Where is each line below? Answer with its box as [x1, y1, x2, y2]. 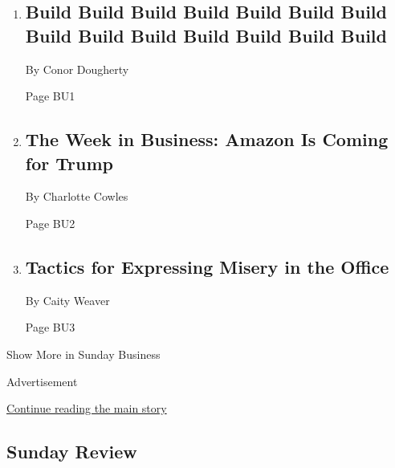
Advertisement [6, 372, 78, 389]
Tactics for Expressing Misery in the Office [25, 254, 389, 279]
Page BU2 [25, 214, 75, 231]
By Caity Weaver [25, 291, 110, 308]
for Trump [25, 150, 113, 175]
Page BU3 [25, 319, 75, 336]
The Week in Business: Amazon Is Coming [25, 127, 389, 152]
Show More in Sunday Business [6, 345, 161, 362]
